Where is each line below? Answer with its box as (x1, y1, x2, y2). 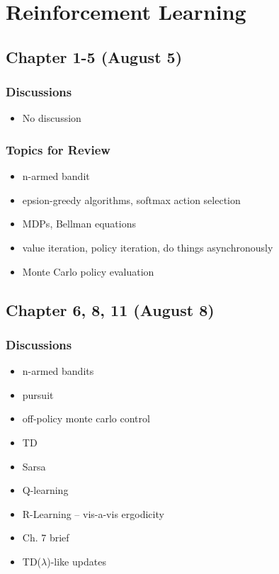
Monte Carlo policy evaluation (22, 264, 154, 278)
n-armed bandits (22, 364, 94, 378)
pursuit (22, 387, 54, 402)
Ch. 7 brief (22, 530, 69, 545)
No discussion (22, 111, 81, 125)
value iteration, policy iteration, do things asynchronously (22, 240, 273, 254)
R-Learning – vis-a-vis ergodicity (22, 506, 164, 521)
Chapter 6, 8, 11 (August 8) (6, 298, 215, 320)
